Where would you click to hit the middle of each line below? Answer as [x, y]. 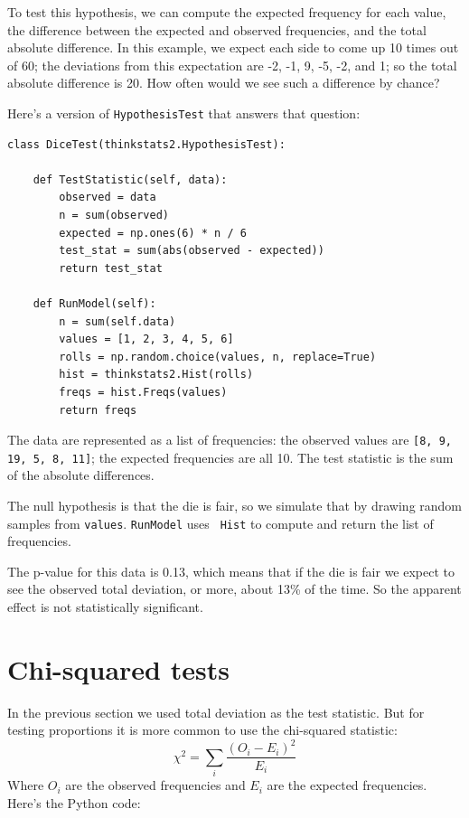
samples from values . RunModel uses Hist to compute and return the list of [220, 523]
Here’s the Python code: [74, 802]
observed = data [108, 197]
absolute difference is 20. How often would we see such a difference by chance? [224, 83]
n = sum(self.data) [117, 321]
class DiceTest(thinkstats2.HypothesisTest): [146, 144]
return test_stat [111, 268]
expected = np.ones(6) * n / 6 [153, 233]
